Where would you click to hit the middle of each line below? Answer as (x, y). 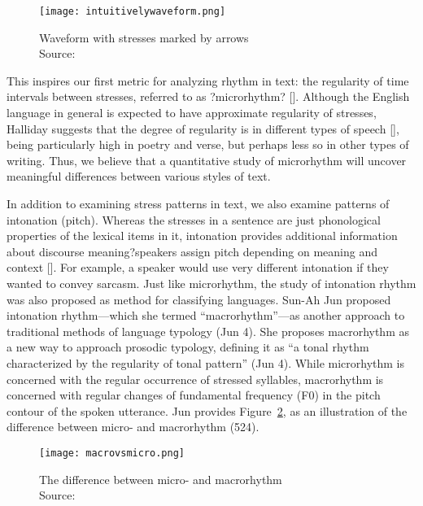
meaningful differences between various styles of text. (139, 176)
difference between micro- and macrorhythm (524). (133, 427)
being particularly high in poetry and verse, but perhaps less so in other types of (208, 144)
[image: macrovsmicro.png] (112, 453)
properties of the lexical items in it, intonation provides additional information (202, 236)
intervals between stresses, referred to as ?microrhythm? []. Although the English (208, 96)
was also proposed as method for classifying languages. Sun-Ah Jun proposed (199, 299)
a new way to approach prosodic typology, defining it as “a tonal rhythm (188, 347)
